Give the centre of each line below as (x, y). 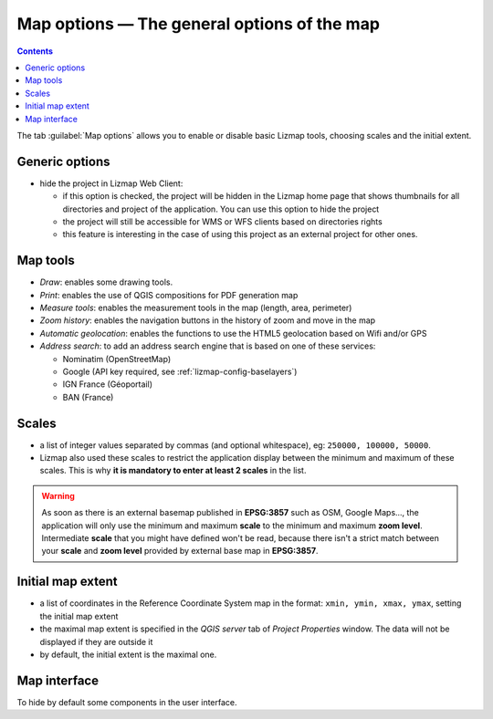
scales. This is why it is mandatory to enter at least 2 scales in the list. (173, 471)
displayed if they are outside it (96, 641)
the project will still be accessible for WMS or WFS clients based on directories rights (222, 221)
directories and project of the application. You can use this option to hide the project (221, 209)
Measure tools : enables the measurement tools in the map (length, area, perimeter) (196, 308)
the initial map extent (79, 616)
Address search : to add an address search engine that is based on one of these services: (208, 346)
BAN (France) (88, 397)
